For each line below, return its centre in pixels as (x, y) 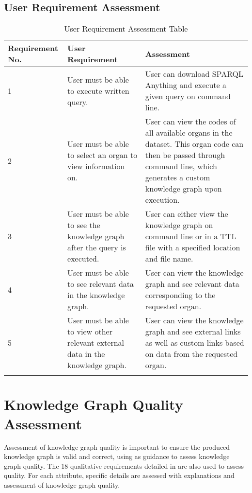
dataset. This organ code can (194, 144)
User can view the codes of (190, 122)
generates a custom (178, 177)
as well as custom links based (195, 343)
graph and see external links (193, 332)
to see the (84, 225)
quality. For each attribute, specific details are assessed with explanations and (119, 475)
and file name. (169, 259)
